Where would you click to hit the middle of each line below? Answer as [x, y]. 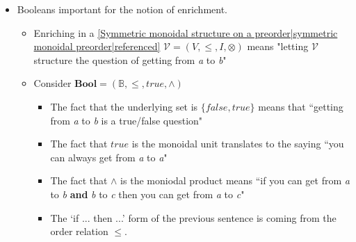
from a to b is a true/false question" [127, 120]
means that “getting [301, 106]
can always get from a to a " [109, 157]
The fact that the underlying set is [124, 106]
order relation [79, 231]
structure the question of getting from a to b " [130, 59]
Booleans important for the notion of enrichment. [122, 9]
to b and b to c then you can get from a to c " [147, 194]
